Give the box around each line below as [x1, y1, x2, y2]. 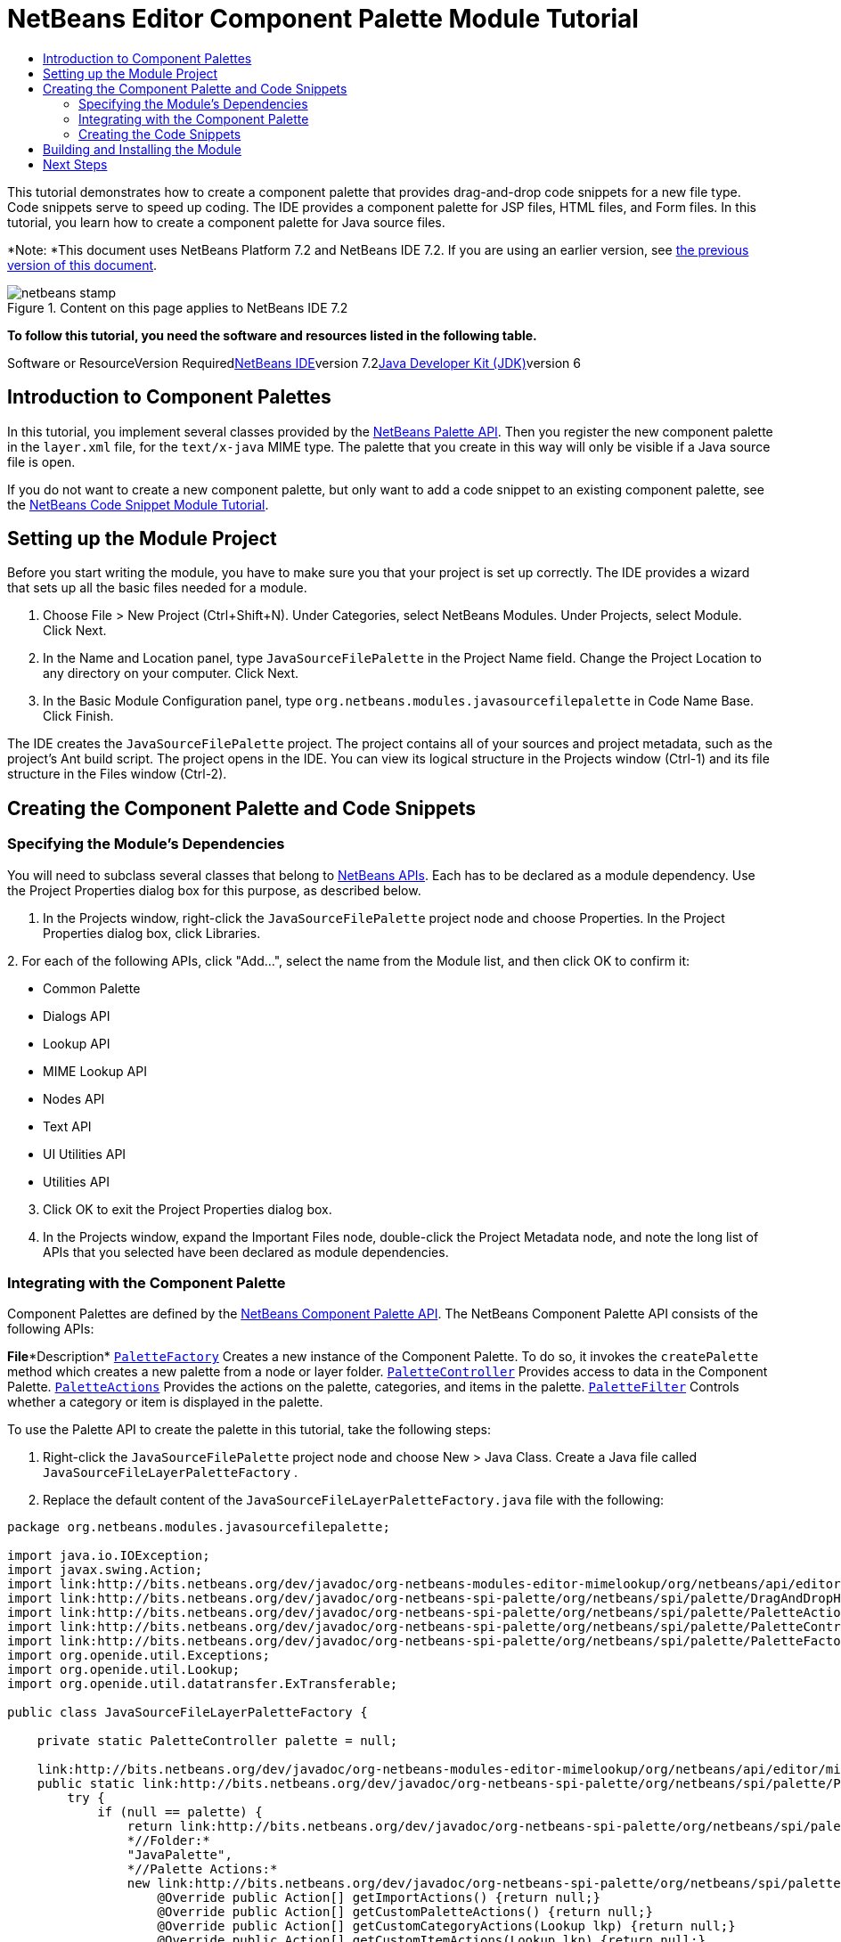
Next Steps [43, 156, 108, 172]
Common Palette [43, 980, 141, 996]
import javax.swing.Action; [7, 1563, 203, 1578]
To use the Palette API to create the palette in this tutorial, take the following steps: [7, 1422, 492, 1438]
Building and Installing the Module [43, 141, 241, 157]
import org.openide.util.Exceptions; [7, 1648, 271, 1663]
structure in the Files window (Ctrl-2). [7, 766, 227, 782]
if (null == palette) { [97, 1805, 263, 1820]
